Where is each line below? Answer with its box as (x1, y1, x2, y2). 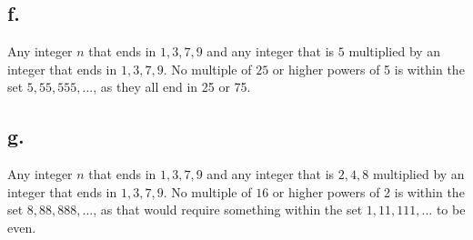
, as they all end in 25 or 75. (93, 77, 251, 96)
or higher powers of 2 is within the (272, 182, 465, 201)
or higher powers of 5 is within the (272, 59, 465, 78)
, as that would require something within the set (93, 200, 363, 219)
